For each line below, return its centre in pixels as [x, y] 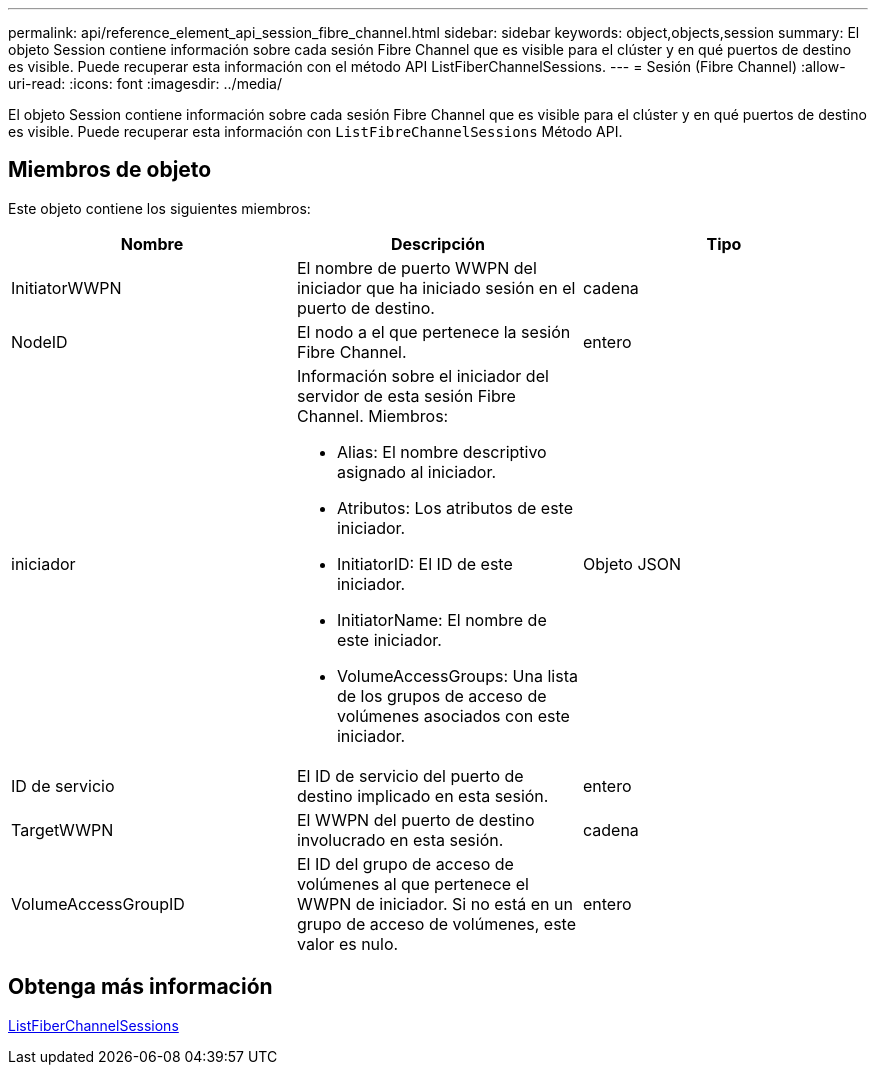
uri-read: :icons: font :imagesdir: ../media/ [145, 83]
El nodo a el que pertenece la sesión [433, 331]
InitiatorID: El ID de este [424, 563]
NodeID [39, 341]
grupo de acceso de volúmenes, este [436, 923]
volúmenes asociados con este [453, 715]
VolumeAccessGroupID [98, 903]
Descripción [437, 243]
